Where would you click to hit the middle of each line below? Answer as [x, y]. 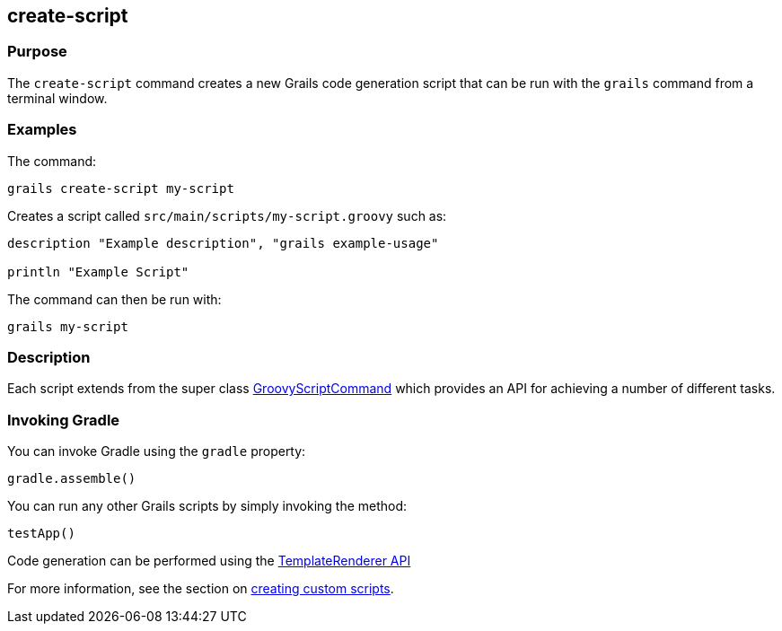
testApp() [41, 534]
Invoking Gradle [64, 420]
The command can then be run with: [114, 299]
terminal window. [57, 98]
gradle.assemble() [72, 479]
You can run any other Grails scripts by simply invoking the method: [207, 506]
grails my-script [68, 326]
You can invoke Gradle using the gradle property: [157, 451]
